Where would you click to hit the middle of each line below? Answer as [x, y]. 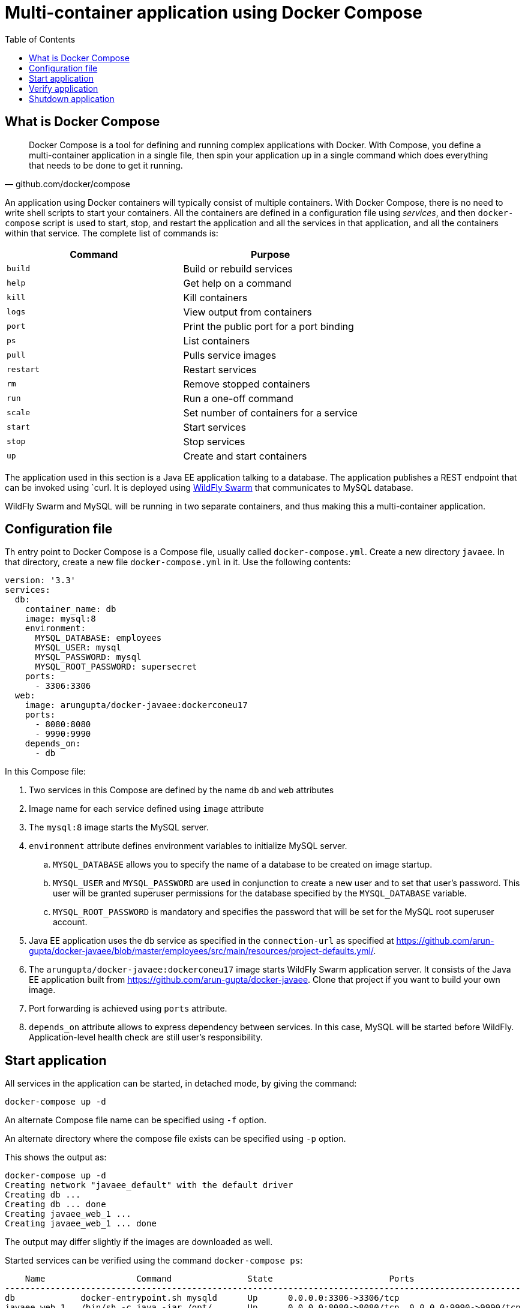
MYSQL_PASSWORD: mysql [88, 657]
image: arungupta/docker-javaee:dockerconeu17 [136, 705]
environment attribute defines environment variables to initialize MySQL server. [188, 846]
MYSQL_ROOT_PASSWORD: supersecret [116, 667]
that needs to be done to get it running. [106, 165]
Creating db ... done [55, 1204]
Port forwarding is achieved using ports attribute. [128, 1009]
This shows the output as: [56, 1157]
